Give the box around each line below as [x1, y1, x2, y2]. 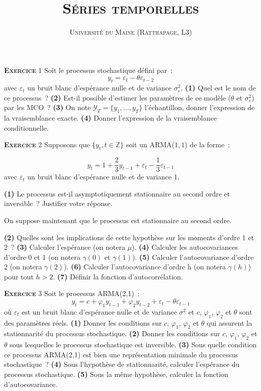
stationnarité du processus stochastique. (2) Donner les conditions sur [4, 328, 220, 339]
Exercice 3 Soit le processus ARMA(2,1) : [4, 288, 140, 299]
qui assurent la [207, 317, 252, 328]
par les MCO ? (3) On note [4, 102, 91, 113]
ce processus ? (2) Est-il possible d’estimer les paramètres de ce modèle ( [4, 92, 231, 103]
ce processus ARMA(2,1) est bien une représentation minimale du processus [4, 349, 238, 359]
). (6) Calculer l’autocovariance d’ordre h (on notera [63, 261, 226, 272]
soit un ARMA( [126, 139, 175, 150]
